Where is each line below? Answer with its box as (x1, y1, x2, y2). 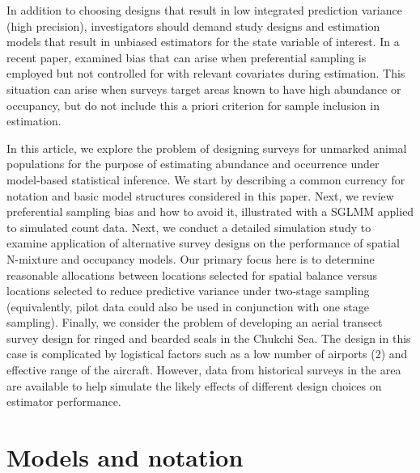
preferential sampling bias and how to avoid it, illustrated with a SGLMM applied (6, 203, 414, 220)
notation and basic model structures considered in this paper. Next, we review (6, 187, 394, 204)
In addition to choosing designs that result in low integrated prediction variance (6, 2, 402, 18)
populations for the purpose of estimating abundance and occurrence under (6, 155, 380, 172)
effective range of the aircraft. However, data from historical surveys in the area (6, 361, 401, 378)
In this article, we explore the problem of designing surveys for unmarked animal (6, 139, 407, 156)
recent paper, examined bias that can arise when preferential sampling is (6, 49, 367, 65)
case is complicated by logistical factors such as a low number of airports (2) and (6, 345, 408, 362)
